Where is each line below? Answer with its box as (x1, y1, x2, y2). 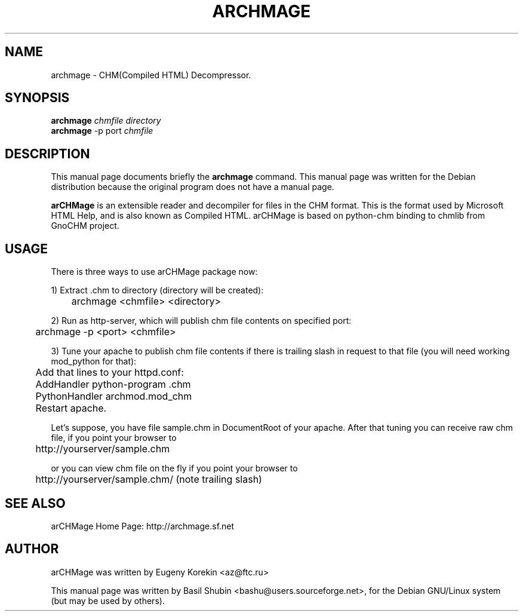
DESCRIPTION (5, 146, 90, 161)
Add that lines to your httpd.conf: (35, 366, 184, 379)
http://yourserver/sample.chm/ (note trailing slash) (35, 473, 262, 486)
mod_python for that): (51, 356, 137, 367)
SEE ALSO (5, 495, 66, 511)
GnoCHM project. (51, 220, 119, 231)
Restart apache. (35, 402, 107, 415)
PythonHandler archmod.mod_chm (35, 390, 192, 403)
